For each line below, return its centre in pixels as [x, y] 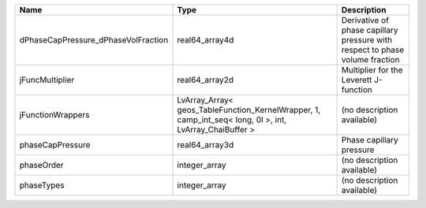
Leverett [357, 80]
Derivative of [365, 20]
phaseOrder [41, 165]
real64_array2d [206, 80]
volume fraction [370, 59]
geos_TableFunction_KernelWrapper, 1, [249, 110]
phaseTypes [42, 185]
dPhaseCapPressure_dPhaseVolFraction [94, 40]
